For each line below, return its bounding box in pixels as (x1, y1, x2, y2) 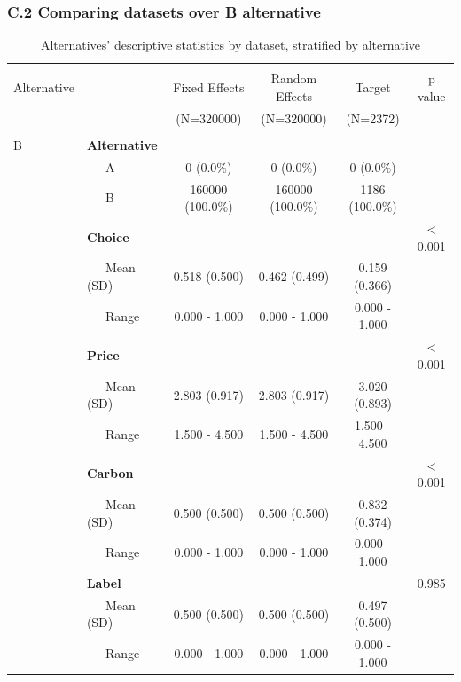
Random (270, 69, 317, 88)
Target (355, 78, 391, 97)
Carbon (86, 464, 134, 482)
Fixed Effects (173, 78, 245, 97)
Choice (86, 227, 129, 246)
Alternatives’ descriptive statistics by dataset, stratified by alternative (40, 35, 421, 54)
